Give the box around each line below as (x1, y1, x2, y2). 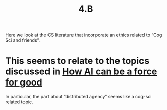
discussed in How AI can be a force (5, 66, 157, 77)
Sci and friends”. (5, 37, 40, 43)
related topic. (5, 99, 33, 105)
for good (5, 77, 42, 88)
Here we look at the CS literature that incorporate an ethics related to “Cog (5, 32, 162, 38)
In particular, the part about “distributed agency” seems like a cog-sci (5, 94, 152, 100)
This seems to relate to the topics (5, 55, 150, 67)
